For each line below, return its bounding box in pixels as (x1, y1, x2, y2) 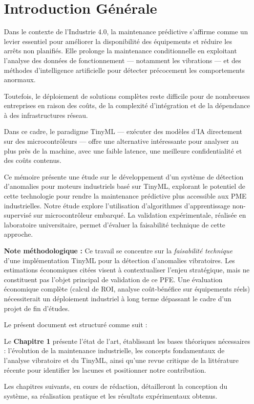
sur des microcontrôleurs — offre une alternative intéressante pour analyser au (4, 136, 239, 146)
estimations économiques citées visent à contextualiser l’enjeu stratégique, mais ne (4, 265, 250, 275)
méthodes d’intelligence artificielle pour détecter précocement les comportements (4, 65, 245, 75)
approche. (4, 229, 33, 239)
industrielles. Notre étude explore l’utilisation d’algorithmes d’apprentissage (4, 200, 231, 210)
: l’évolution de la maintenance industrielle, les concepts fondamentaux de (4, 345, 225, 356)
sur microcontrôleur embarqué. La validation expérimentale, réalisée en (33, 210, 246, 220)
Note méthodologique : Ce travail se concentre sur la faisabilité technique (4, 246, 233, 255)
